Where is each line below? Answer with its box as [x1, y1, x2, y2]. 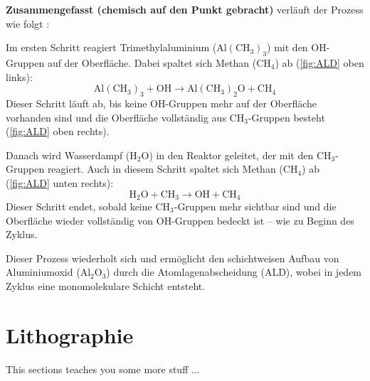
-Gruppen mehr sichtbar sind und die [174, 198, 337, 213]
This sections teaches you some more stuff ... [6, 361, 200, 376]
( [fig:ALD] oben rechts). [6, 124, 110, 139]
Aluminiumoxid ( [6, 264, 80, 279]
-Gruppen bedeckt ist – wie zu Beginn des [171, 213, 354, 227]
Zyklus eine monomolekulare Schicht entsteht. [6, 278, 206, 293]
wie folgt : [6, 16, 50, 31]
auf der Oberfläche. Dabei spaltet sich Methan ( [47, 55, 257, 70]
